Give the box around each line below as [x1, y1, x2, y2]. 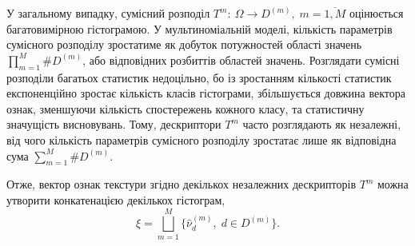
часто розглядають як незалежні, [242, 116, 401, 133]
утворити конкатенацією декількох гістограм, [6, 191, 225, 208]
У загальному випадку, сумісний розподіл [6, 5, 210, 21]
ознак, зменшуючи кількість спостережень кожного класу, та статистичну [6, 100, 365, 117]
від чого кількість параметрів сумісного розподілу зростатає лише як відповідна [6, 131, 397, 148]
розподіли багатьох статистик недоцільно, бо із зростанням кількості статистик [6, 69, 392, 85]
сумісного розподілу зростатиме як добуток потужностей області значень [6, 36, 362, 53]
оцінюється [349, 5, 404, 21]
